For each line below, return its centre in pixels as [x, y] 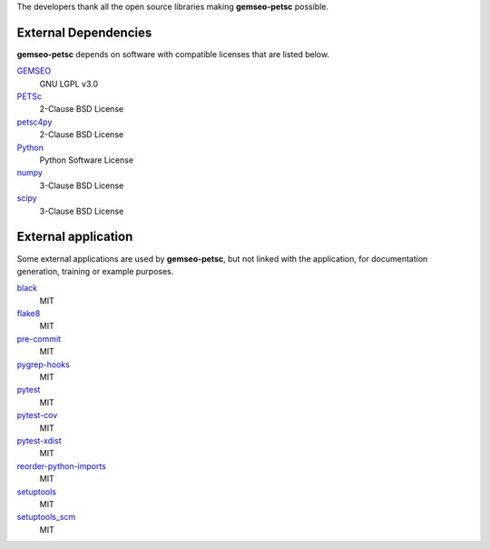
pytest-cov [37, 415]
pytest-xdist [39, 440]
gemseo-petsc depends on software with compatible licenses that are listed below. [173, 54]
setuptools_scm [46, 517]
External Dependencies [84, 32]
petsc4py [34, 122]
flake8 [29, 314]
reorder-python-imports [61, 466]
